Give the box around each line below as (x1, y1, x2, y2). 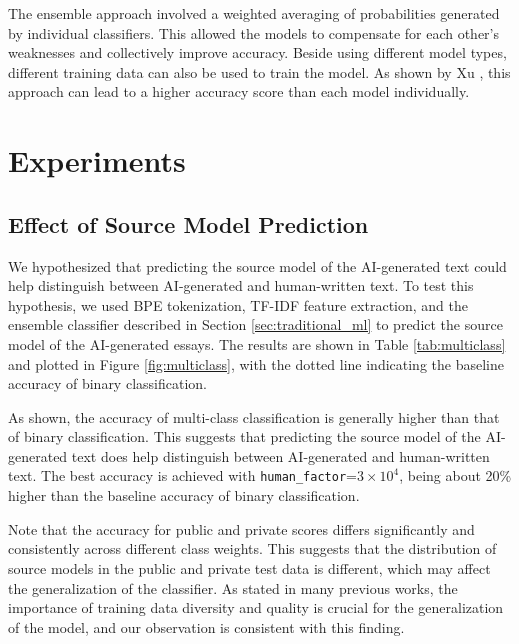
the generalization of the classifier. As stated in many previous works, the (8, 577, 458, 598)
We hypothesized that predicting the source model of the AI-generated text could (8, 255, 507, 276)
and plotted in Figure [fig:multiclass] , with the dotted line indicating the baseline (8, 353, 504, 374)
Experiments (8, 140, 186, 181)
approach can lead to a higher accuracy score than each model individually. (8, 81, 470, 102)
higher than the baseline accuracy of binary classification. (8, 485, 360, 506)
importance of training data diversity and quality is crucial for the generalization (8, 597, 504, 618)
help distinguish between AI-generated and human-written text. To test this (8, 275, 474, 296)
